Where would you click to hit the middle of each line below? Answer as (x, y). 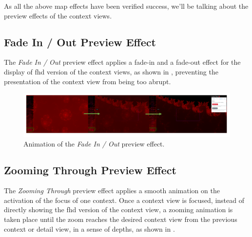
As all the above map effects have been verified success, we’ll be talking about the (126, 6)
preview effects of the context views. (58, 15)
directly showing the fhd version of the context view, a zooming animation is (118, 210)
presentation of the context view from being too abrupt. (87, 81)
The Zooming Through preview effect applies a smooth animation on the (112, 191)
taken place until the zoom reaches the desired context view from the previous (121, 219)
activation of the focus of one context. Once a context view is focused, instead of (124, 200)
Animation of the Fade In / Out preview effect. (94, 144)
